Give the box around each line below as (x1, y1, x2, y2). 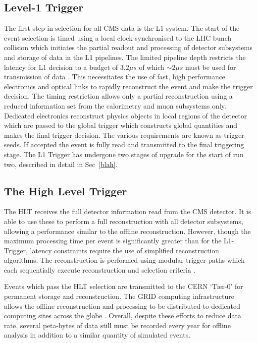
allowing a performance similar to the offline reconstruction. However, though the (4, 226, 251, 236)
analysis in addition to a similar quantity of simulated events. (4, 330, 191, 340)
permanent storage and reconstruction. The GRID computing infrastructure (4, 291, 234, 301)
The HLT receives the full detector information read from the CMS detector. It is (4, 206, 251, 217)
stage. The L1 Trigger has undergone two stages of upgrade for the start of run (4, 149, 244, 159)
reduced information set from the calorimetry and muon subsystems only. (4, 100, 226, 111)
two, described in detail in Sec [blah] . (4, 159, 118, 169)
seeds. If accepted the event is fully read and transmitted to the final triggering (4, 139, 244, 150)
